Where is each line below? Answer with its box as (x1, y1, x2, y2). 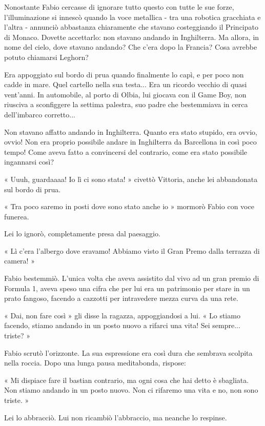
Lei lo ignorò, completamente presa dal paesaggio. (4, 228, 160, 239)
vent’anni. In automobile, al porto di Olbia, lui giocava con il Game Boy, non (4, 89, 247, 99)
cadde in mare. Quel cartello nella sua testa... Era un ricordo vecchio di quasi (4, 79, 247, 90)
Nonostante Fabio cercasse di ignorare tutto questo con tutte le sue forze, (4, 2, 234, 12)
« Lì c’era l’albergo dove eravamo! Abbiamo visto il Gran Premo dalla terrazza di (4, 245, 260, 256)
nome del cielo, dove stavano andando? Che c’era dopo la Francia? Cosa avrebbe (4, 42, 257, 52)
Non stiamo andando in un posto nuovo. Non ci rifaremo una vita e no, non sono (4, 384, 258, 395)
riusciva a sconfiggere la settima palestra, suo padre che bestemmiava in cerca (4, 99, 248, 110)
